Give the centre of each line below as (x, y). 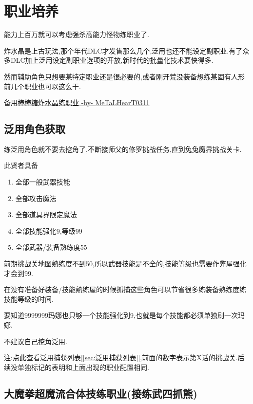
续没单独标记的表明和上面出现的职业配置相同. (77, 367)
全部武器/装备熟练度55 (51, 247)
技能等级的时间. (29, 299)
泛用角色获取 (35, 129)
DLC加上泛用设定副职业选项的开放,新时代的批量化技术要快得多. (112, 60)
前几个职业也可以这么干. (42, 86)
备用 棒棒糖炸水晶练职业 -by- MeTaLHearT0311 (77, 102)
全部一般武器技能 (43, 182)
